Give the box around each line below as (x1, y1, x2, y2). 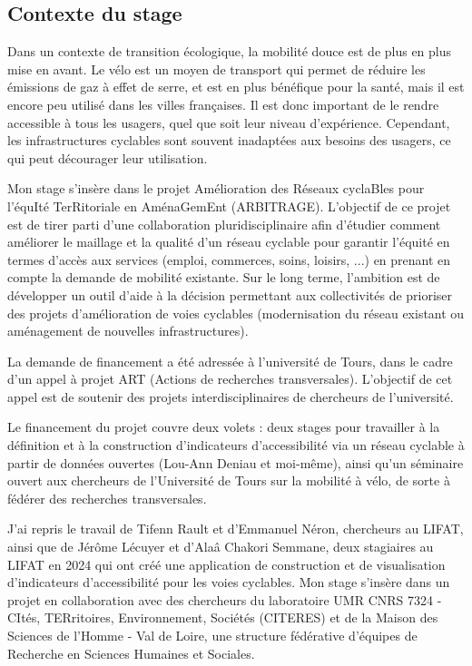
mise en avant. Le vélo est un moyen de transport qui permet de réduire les (7, 59, 426, 78)
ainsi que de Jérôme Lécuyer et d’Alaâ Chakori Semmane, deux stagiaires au (7, 537, 434, 556)
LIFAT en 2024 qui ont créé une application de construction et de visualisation (7, 554, 446, 573)
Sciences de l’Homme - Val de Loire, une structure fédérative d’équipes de (7, 626, 418, 645)
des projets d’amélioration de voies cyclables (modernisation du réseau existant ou (7, 303, 465, 322)
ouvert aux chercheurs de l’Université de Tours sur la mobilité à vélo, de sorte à (7, 471, 450, 490)
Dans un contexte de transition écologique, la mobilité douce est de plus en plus (7, 42, 452, 61)
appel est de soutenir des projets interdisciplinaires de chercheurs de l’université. (7, 387, 454, 406)
